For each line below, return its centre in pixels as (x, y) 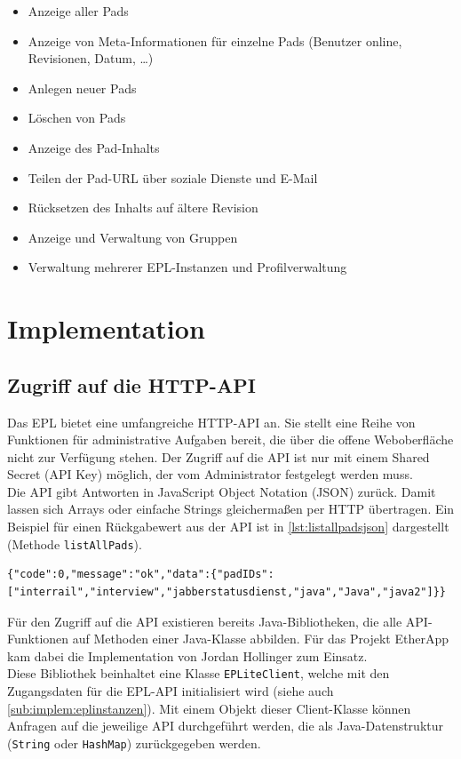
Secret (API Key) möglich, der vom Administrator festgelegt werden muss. (210, 474)
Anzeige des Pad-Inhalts (94, 147)
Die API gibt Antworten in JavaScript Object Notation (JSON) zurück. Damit (222, 491)
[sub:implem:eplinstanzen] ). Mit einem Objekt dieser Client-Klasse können (209, 708)
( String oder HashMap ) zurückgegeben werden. (134, 743)
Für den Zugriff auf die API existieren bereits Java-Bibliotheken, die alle (205, 621)
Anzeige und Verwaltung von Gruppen (133, 237)
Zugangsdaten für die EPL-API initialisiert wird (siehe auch (171, 690)
